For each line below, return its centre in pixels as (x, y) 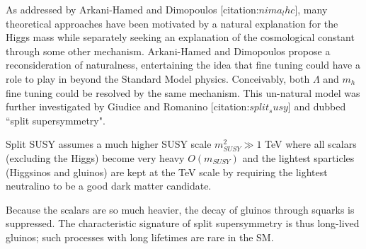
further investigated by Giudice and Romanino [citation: (128, 106)
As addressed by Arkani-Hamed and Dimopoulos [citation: (132, 9)
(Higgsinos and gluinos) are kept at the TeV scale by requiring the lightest (167, 172)
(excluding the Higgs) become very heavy (95, 157)
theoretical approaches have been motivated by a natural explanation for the (172, 23)
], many (311, 9)
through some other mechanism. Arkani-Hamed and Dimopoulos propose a (168, 51)
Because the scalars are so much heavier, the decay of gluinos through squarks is (180, 209)
